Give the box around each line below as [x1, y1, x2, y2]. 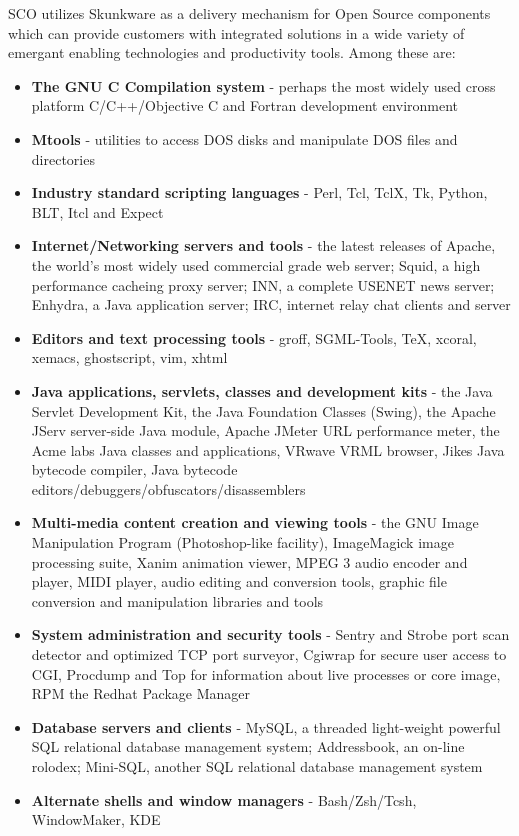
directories [31, 148, 95, 169]
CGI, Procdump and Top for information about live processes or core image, [31, 663, 501, 684]
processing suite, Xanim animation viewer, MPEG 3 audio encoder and [31, 551, 468, 572]
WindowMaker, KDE [31, 809, 161, 830]
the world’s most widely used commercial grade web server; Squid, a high [31, 254, 481, 275]
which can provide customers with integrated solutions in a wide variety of [8, 22, 465, 43]
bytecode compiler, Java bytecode [31, 459, 238, 480]
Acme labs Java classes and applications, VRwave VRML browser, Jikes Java [31, 439, 505, 460]
